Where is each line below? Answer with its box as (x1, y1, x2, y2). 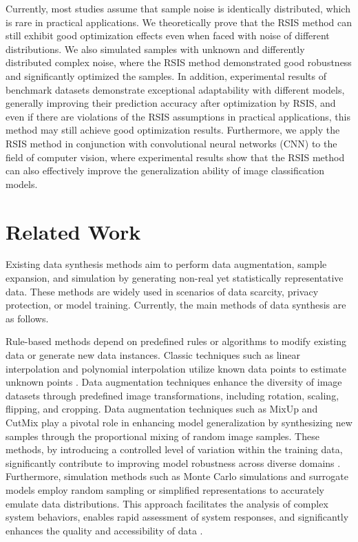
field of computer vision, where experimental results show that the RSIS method (6, 149, 345, 164)
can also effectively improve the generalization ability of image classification (6, 163, 325, 178)
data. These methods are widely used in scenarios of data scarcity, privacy (6, 284, 319, 298)
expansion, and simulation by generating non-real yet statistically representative (6, 271, 344, 285)
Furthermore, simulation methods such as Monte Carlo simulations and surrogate (6, 469, 348, 483)
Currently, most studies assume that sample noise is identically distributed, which (6, 1, 350, 15)
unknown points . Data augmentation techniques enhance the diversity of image (6, 375, 342, 389)
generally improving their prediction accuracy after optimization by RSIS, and (6, 96, 336, 110)
